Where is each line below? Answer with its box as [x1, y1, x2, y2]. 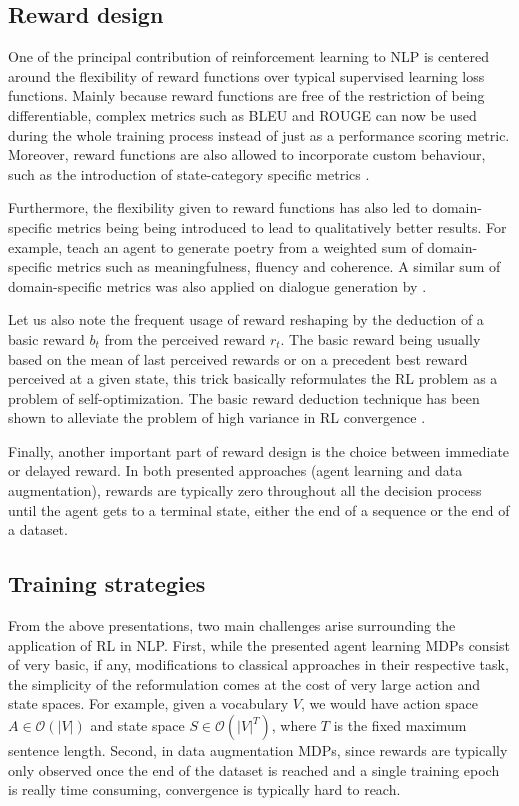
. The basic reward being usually [280, 328, 481, 349]
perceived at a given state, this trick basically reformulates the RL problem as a [8, 368, 498, 389]
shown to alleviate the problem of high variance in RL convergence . [8, 407, 426, 428]
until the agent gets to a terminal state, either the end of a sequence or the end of [8, 499, 510, 520]
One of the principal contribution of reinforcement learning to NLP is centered [8, 46, 490, 67]
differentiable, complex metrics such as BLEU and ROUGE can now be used [8, 104, 477, 125]
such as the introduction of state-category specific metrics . [8, 163, 370, 184]
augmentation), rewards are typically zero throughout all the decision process [8, 480, 482, 501]
